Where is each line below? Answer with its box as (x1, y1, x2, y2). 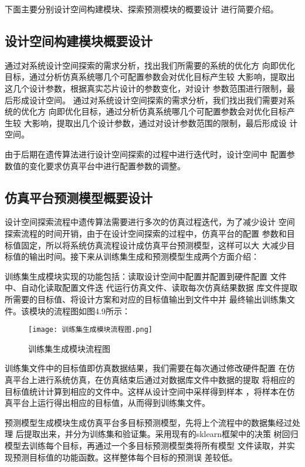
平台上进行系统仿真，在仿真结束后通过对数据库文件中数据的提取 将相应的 (12, 373, 295, 385)
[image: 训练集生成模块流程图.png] (28, 325, 152, 334)
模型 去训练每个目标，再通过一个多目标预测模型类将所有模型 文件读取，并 (5, 439, 287, 451)
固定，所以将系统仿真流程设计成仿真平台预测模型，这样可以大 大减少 (21, 238, 287, 251)
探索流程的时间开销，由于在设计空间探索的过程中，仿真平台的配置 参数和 (5, 227, 287, 239)
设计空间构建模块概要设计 (5, 31, 152, 49)
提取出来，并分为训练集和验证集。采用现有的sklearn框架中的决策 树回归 (23, 428, 299, 440)
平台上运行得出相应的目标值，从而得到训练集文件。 (12, 397, 210, 409)
